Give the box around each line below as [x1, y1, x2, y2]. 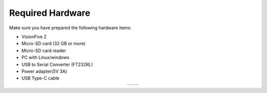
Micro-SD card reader [21, 47, 66, 53]
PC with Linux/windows [21, 54, 69, 60]
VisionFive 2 [21, 34, 47, 40]
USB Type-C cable [21, 75, 59, 81]
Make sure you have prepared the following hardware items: [9, 25, 132, 31]
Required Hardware [9, 7, 91, 18]
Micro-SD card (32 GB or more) [21, 41, 86, 46]
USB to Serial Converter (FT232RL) [21, 61, 93, 67]
